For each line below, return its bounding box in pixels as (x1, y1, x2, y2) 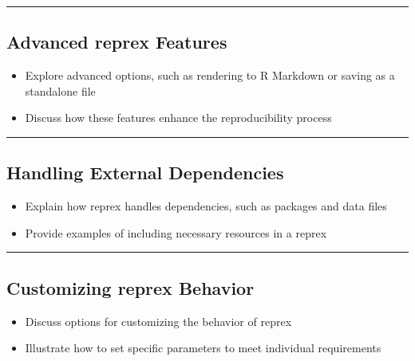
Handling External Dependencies (6, 160, 284, 185)
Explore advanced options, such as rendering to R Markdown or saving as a (25, 67, 395, 84)
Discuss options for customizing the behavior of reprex (25, 312, 292, 329)
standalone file (25, 82, 96, 99)
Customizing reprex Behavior (6, 275, 255, 300)
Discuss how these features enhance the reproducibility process (25, 109, 332, 126)
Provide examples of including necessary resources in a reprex (25, 224, 327, 241)
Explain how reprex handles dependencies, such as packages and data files (25, 198, 387, 214)
